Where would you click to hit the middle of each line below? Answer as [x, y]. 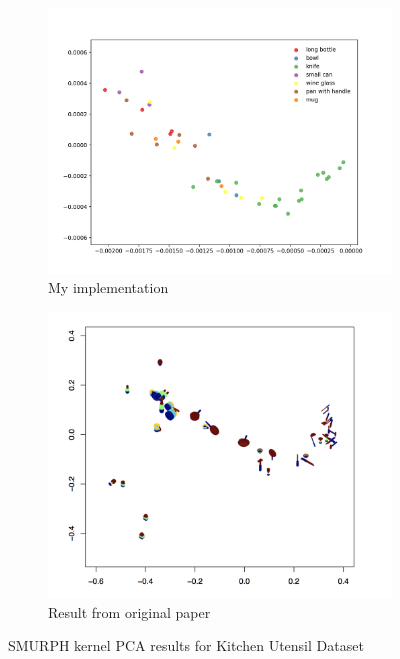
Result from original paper [129, 611]
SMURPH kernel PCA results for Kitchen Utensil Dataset [186, 645]
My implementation [108, 287]
